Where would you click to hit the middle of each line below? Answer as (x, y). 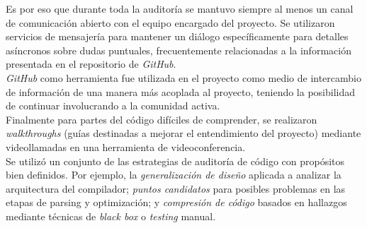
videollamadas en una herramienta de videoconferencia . (126, 146)
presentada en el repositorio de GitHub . (91, 64)
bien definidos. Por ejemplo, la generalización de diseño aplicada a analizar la (174, 175)
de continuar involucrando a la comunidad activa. (113, 106)
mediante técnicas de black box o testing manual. (111, 216)
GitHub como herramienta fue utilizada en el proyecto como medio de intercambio (183, 77)
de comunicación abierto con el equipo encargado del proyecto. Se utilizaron (170, 22)
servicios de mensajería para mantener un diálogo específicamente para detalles (177, 36)
